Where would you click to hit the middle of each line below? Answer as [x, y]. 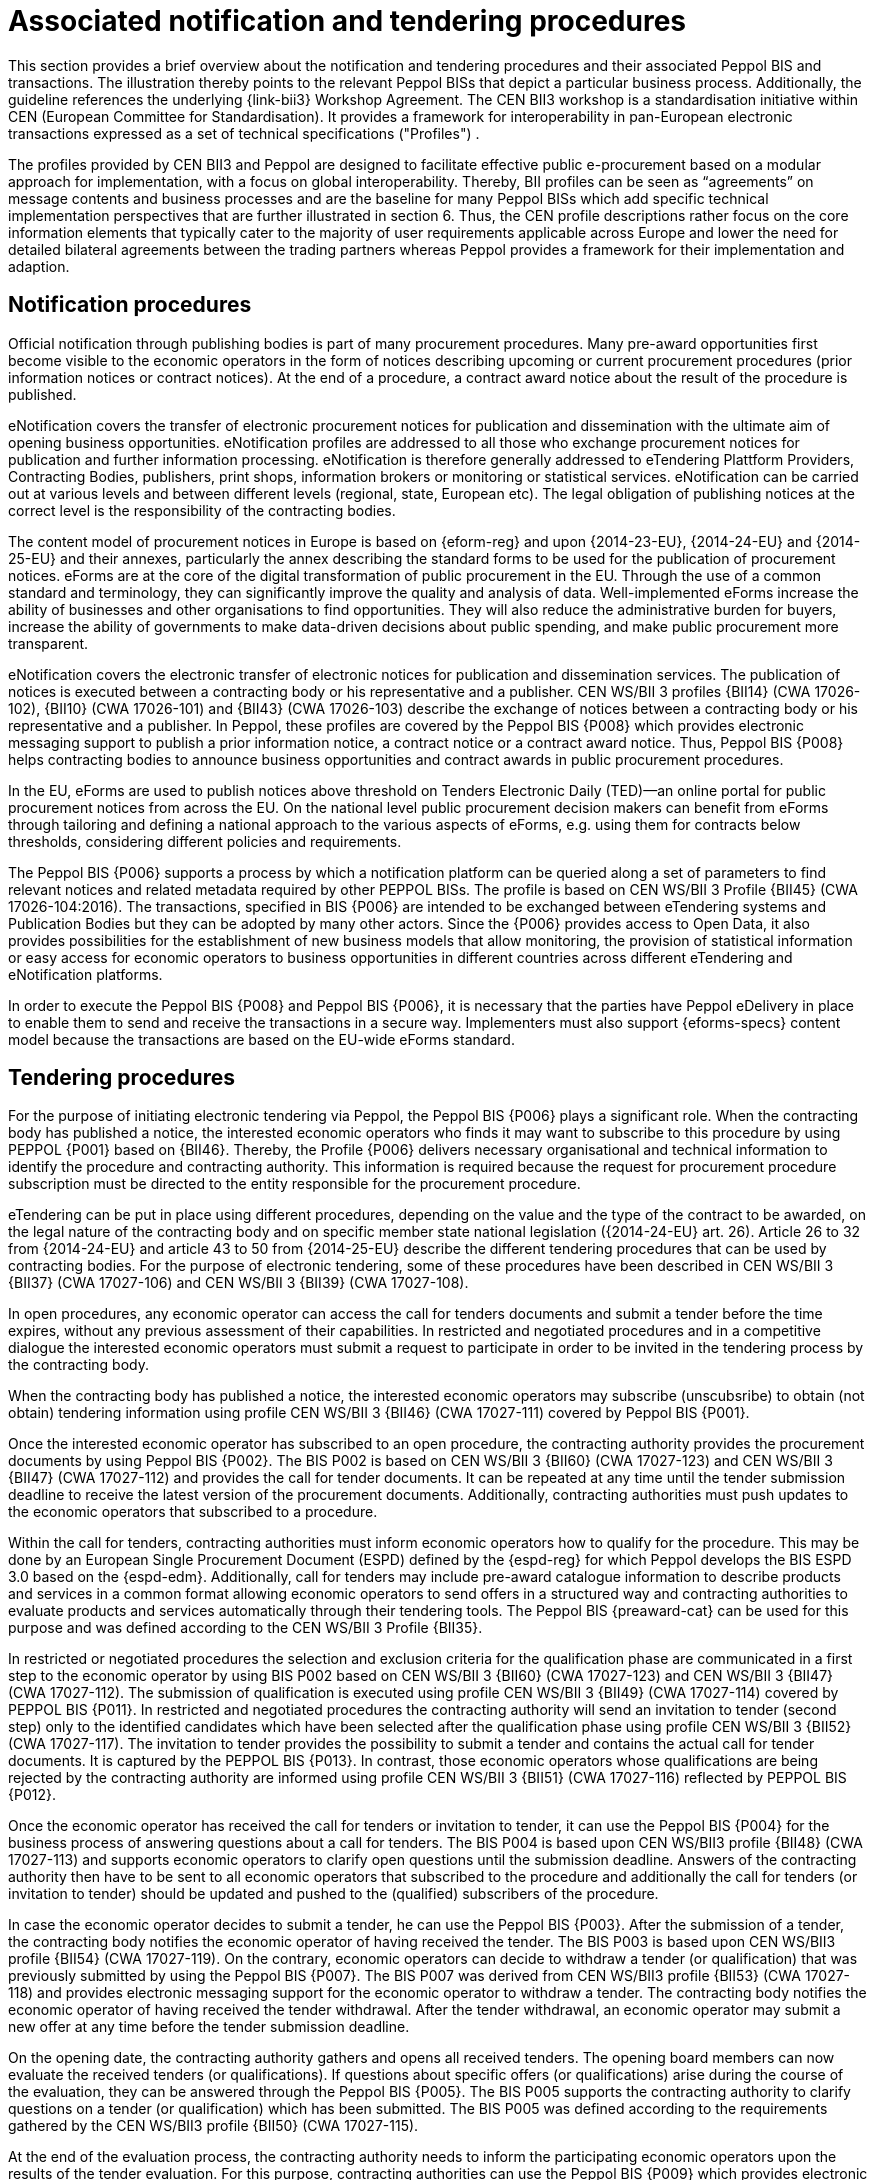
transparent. [48, 643]
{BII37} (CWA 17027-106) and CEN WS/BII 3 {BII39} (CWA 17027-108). [238, 1283]
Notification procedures [130, 305]
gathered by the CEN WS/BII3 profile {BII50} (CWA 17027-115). [213, 2126]
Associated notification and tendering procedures [347, 21]
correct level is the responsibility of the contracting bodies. [202, 510]
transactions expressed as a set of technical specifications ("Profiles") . [244, 133]
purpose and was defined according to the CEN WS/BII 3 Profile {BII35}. [245, 1628]
